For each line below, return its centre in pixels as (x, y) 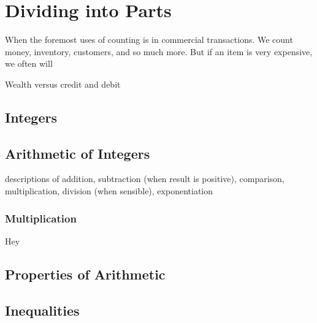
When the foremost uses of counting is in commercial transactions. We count (149, 40)
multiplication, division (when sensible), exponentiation (109, 191)
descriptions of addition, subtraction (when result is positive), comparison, (145, 179)
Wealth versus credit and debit (63, 84)
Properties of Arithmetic (85, 274)
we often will (29, 63)
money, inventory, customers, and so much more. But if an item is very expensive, (159, 51)
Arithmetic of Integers (78, 153)
